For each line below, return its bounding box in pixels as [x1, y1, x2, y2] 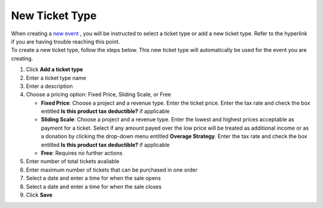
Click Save [26, 191, 53, 198]
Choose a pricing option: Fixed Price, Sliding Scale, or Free [26, 91, 172, 98]
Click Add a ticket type [26, 66, 83, 73]
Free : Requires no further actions [41, 149, 123, 157]
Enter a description [26, 82, 73, 90]
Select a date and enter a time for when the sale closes [26, 183, 161, 190]
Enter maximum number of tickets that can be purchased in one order [26, 166, 197, 173]
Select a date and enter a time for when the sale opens [26, 175, 161, 182]
